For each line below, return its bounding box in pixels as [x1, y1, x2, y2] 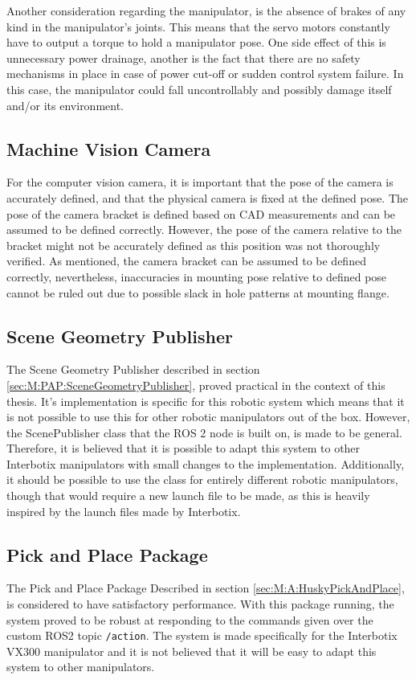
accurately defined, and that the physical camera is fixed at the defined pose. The [6, 189, 409, 206]
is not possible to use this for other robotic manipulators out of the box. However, [6, 408, 410, 425]
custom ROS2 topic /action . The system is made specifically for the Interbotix [6, 627, 398, 644]
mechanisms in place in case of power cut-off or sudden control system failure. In [6, 65, 404, 82]
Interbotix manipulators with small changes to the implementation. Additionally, [6, 455, 405, 472]
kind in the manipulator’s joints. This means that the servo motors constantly [6, 18, 390, 35]
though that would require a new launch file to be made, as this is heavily [6, 487, 370, 504]
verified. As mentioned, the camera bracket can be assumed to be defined [6, 252, 366, 269]
